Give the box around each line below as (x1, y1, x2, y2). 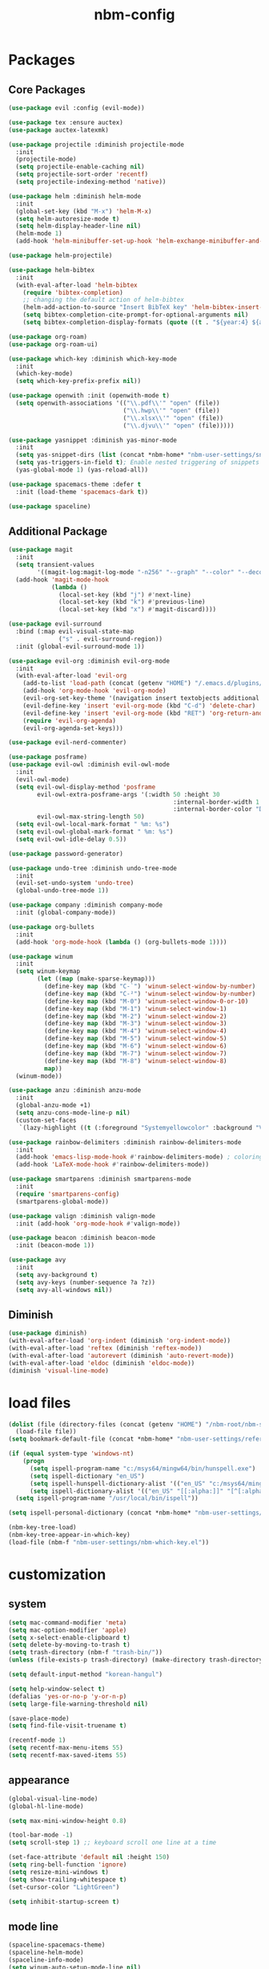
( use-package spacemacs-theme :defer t (8, 480, 142, 488)
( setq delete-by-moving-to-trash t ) (8, 1641, 130, 1649)
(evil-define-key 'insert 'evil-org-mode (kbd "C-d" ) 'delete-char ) (22, 701, 256, 710)
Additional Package (8, 524, 108, 538)
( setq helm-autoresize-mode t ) (15, 214, 120, 222)
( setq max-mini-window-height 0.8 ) (8, 1816, 127, 1824)
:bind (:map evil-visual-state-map (15, 628, 134, 636)
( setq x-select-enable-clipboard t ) (8, 1633, 130, 1641)
